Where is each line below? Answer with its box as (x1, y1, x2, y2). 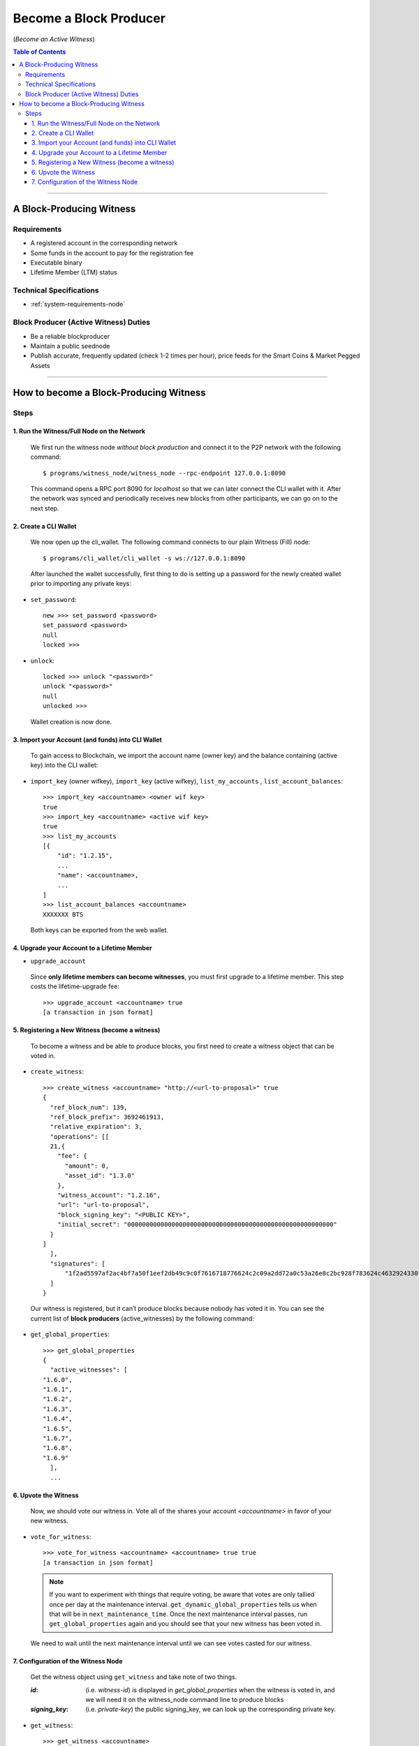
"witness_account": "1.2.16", (57, 1191, 161, 1199)
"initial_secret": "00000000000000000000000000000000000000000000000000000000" (57, 1221, 338, 1228)
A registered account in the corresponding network (30, 239, 178, 247)
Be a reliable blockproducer (30, 332, 110, 340)
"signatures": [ (50, 1259, 106, 1268)
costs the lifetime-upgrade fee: (30, 982, 120, 991)
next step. (30, 504, 59, 513)
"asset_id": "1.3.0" (64, 1172, 135, 1180)
